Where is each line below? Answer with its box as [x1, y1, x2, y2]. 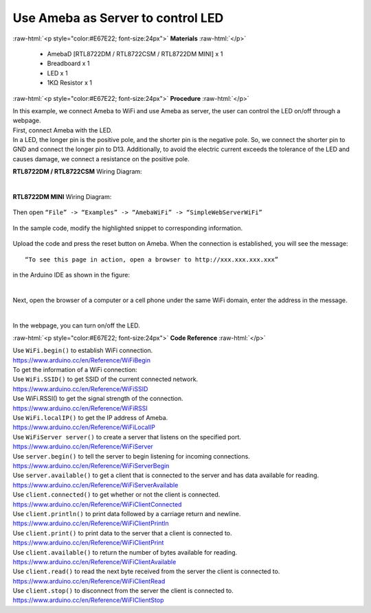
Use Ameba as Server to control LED [12, 10, 224, 25]
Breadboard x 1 [47, 59, 90, 68]
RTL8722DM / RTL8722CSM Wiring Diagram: [12, 167, 142, 176]
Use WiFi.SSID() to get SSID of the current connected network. [12, 375, 199, 384]
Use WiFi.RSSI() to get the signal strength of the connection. [12, 395, 183, 403]
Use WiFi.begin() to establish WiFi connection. [12, 347, 153, 355]
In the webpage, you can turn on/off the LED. [12, 321, 140, 329]
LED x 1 [47, 69, 68, 77]
